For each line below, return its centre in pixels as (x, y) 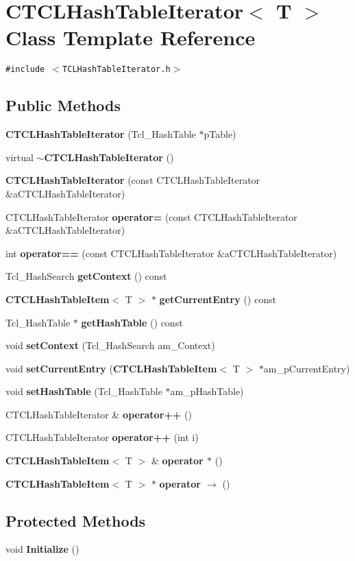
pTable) (220, 134)
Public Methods (63, 105)
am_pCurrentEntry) (307, 368)
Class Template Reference (131, 37)
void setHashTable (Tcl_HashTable (84, 391)
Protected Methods (76, 520)
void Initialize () (42, 549)
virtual (20, 157)
